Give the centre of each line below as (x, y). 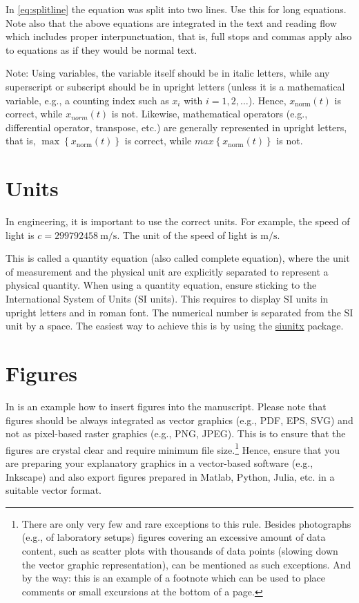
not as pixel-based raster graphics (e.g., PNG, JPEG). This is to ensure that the (176, 433)
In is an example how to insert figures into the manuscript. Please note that (166, 406)
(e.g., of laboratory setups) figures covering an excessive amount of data (174, 537)
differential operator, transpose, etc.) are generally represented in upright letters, (176, 127)
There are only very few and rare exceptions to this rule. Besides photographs (186, 523)
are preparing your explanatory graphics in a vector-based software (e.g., (159, 462)
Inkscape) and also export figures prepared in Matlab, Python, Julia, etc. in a (170, 476)
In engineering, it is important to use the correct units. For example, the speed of (178, 221)
